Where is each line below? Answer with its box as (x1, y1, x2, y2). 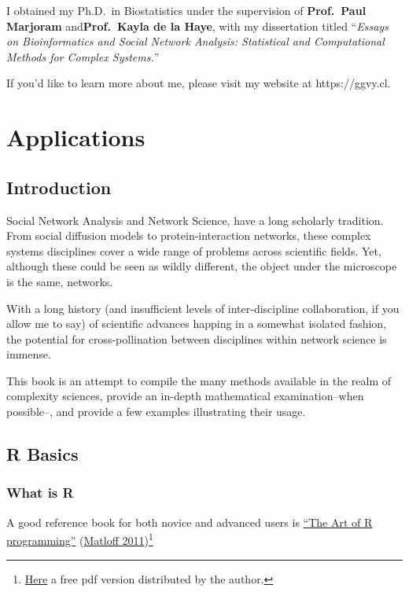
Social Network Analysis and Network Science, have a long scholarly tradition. (6, 211, 384, 228)
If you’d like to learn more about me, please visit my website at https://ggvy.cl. (6, 75, 391, 91)
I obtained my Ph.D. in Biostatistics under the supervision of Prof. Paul (6, 2, 367, 18)
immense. (6, 346, 51, 362)
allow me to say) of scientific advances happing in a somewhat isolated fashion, (6, 315, 387, 332)
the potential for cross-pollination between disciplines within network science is (6, 330, 387, 347)
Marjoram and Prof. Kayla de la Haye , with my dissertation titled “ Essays (6, 17, 389, 34)
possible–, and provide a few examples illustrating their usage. (6, 403, 306, 420)
